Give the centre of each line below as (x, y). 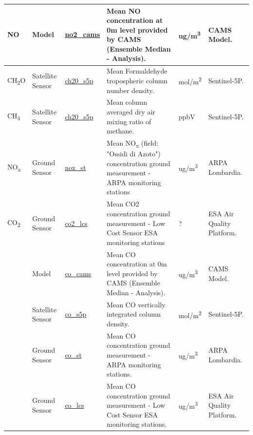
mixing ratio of (129, 121)
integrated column (134, 314)
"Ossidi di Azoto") (134, 154)
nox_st (75, 167)
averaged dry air (131, 111)
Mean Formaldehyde (137, 71)
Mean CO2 (123, 204)
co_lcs (74, 405)
